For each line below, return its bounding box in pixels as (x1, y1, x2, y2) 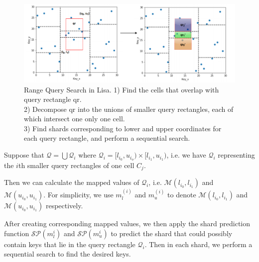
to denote (167, 189, 196, 200)
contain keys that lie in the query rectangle (4, 239, 135, 249)
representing (218, 150, 255, 160)
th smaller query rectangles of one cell (18, 160, 134, 170)
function (4, 228, 29, 238)
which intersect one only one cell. (24, 113, 125, 124)
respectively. (45, 200, 83, 211)
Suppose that (4, 150, 44, 160)
